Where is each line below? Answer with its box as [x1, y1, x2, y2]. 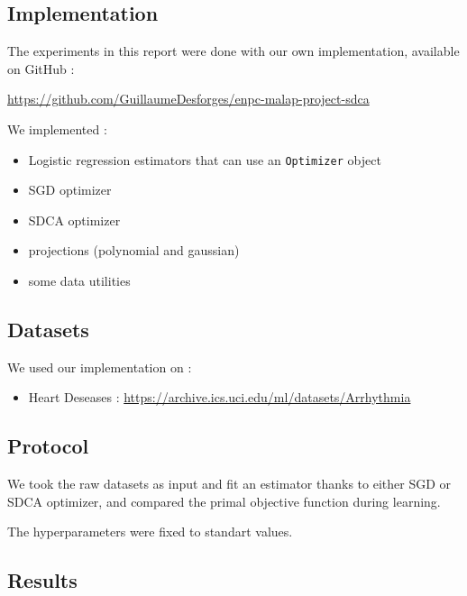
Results [7, 566, 78, 594]
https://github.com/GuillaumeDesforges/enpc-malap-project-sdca [7, 89, 370, 108]
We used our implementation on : [7, 357, 192, 376]
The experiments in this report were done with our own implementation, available [7, 41, 460, 60]
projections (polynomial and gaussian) [28, 241, 240, 260]
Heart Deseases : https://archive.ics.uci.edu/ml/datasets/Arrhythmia [28, 388, 411, 407]
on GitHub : [7, 59, 75, 78]
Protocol [7, 432, 89, 460]
